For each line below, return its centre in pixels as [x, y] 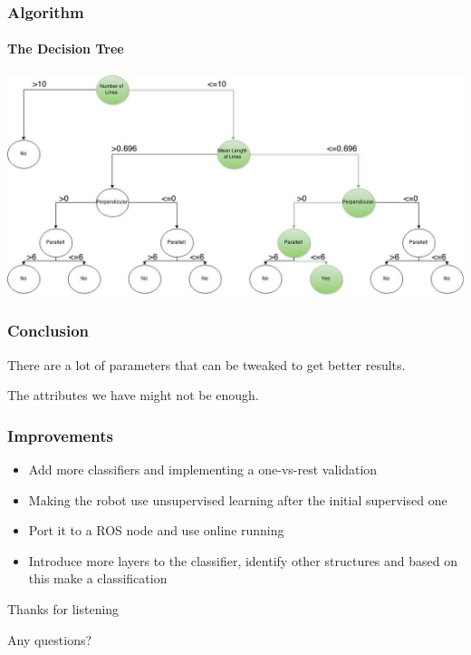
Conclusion [48, 331]
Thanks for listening [63, 608]
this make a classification [98, 578]
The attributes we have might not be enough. [133, 395]
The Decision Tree [66, 49]
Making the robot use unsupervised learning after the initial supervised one [238, 499]
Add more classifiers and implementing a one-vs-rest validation [203, 469]
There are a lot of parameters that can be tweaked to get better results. [207, 364]
